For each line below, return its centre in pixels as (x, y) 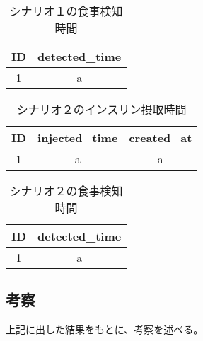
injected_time (78, 138)
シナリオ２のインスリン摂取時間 (101, 109)
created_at (161, 138)
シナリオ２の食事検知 (66, 191)
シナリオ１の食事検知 (66, 11)
